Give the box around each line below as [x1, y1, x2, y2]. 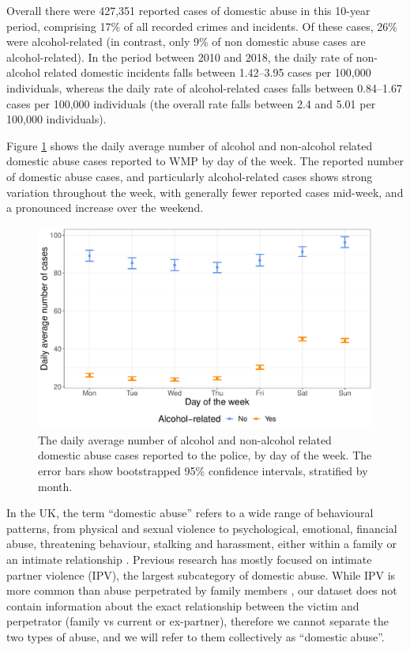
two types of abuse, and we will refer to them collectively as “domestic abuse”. [6, 628, 385, 644]
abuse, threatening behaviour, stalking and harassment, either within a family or [6, 535, 397, 552]
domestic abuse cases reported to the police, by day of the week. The [38, 447, 372, 463]
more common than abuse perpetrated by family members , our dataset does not [6, 582, 397, 599]
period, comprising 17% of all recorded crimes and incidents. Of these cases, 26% [6, 17, 397, 34]
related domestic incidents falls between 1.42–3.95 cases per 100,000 [43, 64, 371, 81]
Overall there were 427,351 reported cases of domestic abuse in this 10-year [6, 2, 371, 18]
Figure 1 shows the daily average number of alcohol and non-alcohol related [6, 137, 373, 153]
